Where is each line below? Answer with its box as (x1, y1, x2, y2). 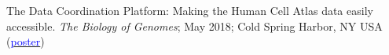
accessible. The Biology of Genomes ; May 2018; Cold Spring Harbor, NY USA (6, 17, 383, 34)
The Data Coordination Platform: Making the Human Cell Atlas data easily (6, 2, 373, 18)
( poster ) (6, 33, 45, 49)
